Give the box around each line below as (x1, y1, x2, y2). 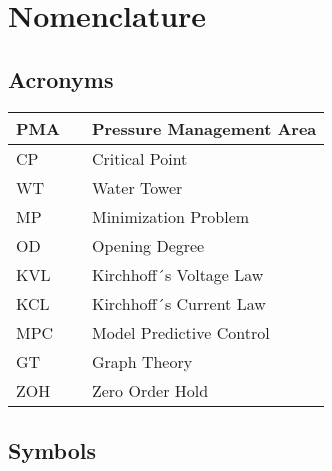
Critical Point (91, 146, 188, 170)
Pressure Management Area (91, 116, 317, 140)
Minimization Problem (91, 204, 250, 228)
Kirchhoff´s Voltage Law (91, 262, 264, 286)
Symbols (8, 434, 97, 465)
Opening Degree (91, 233, 205, 257)
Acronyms (8, 63, 114, 94)
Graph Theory (91, 349, 193, 373)
